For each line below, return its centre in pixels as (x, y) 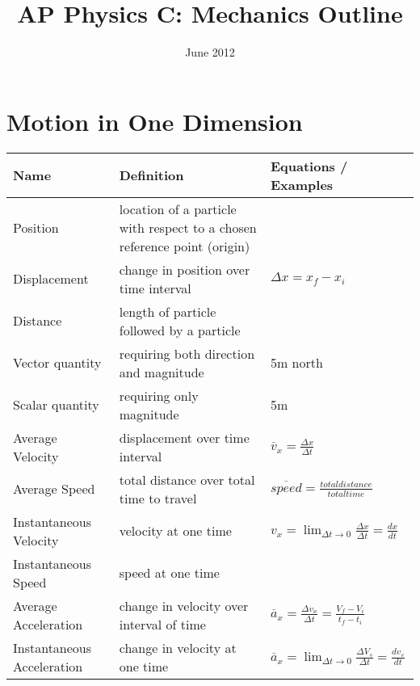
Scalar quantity (56, 405)
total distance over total (187, 479)
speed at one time (169, 573)
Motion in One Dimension (155, 121)
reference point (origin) (185, 246)
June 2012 (210, 52)
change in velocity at (178, 647)
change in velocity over (184, 605)
